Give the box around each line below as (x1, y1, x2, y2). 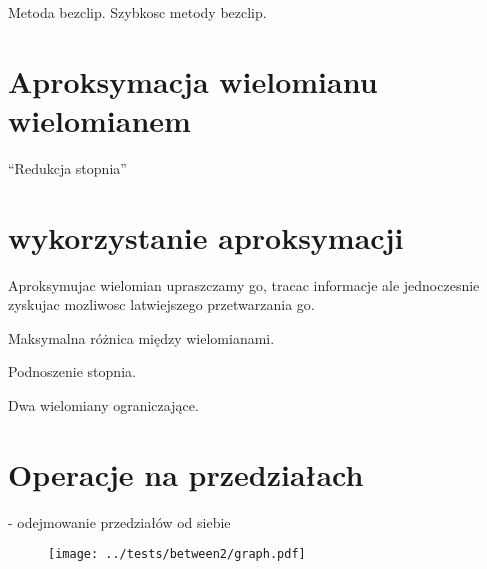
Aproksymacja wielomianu (8, 60, 378, 101)
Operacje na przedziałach (8, 453, 364, 494)
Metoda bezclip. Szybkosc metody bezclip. (8, 2, 267, 22)
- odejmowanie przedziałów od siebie (8, 511, 231, 532)
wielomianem (8, 99, 191, 140)
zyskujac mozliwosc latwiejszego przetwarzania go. (8, 294, 315, 315)
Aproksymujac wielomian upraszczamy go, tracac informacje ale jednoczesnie (8, 274, 480, 295)
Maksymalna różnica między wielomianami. (8, 327, 275, 348)
